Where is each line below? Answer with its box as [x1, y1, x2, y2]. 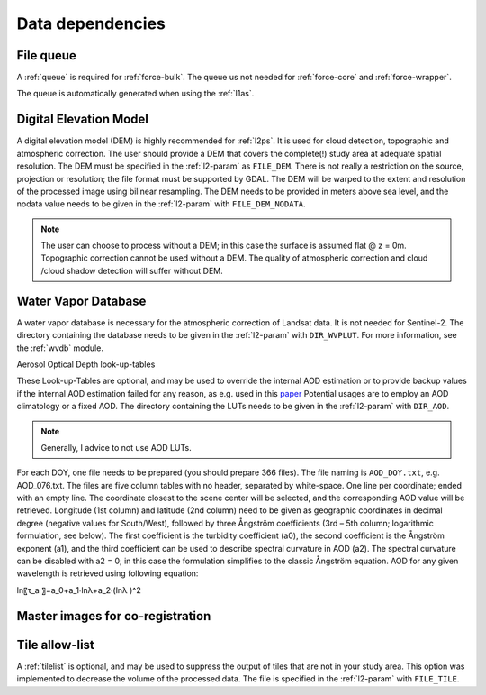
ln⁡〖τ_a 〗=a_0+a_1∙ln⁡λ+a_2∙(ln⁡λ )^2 [16, 584, 141, 595]
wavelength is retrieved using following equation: [16, 568, 199, 579]
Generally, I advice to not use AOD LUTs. [40, 442, 193, 453]
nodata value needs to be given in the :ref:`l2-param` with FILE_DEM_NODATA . [16, 198, 306, 209]
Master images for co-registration [16, 608, 211, 624]
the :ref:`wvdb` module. [16, 343, 103, 353]
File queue [16, 48, 76, 63]
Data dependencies [16, 14, 166, 33]
